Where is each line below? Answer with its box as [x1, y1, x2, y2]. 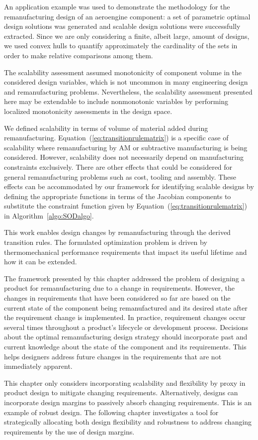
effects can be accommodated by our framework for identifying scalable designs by [4, 181, 254, 192]
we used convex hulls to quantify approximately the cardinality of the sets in [4, 40, 238, 51]
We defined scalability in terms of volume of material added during [4, 122, 208, 133]
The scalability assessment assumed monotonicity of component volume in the [4, 67, 242, 77]
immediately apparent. [4, 361, 73, 371]
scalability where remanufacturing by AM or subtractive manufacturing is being [4, 142, 248, 152]
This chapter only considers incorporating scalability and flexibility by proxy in [4, 377, 246, 388]
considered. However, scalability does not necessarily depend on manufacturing [4, 152, 244, 162]
